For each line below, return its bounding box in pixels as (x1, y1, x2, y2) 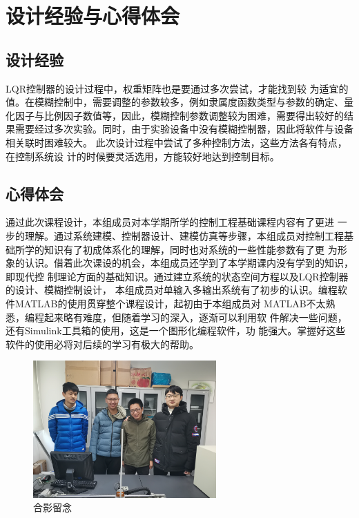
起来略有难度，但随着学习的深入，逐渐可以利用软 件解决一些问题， (43, 309, 347, 324)
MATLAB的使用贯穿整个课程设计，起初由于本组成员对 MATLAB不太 (14, 296, 326, 310)
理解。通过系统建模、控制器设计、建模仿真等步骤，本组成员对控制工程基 (24, 228, 353, 242)
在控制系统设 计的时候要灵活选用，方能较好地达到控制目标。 (6, 148, 280, 163)
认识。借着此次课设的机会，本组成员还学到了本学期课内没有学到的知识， (24, 256, 353, 270)
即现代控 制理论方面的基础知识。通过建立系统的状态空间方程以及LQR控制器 (6, 269, 349, 283)
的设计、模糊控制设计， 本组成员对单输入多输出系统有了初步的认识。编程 (6, 282, 338, 297)
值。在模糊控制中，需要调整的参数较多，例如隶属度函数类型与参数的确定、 (6, 95, 344, 109)
